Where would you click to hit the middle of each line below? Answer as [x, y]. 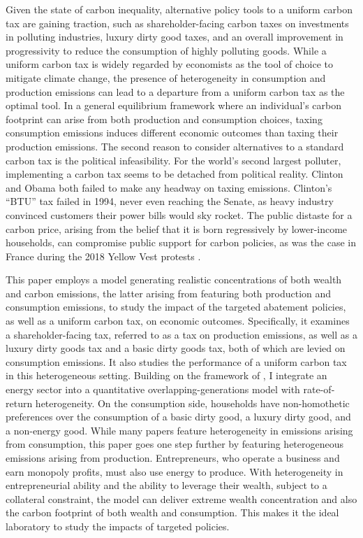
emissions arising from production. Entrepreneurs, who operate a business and [173, 458]
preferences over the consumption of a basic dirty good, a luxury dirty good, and [178, 417]
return [19, 403]
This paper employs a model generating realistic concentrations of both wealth [174, 279]
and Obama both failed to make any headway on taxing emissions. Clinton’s [169, 187]
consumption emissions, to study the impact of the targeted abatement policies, [176, 307]
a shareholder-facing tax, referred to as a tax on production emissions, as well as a [181, 334]
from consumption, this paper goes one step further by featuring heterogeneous [175, 444]
